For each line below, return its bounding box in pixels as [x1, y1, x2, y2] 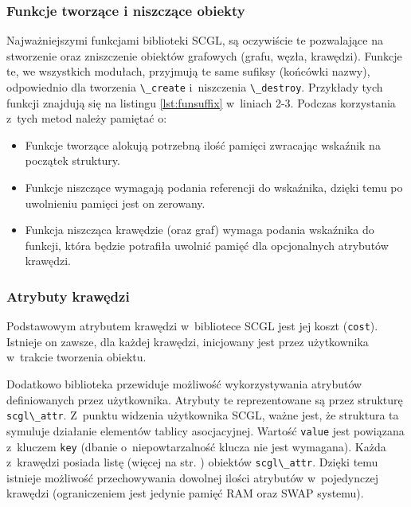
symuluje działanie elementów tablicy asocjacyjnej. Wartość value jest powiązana [6, 422, 405, 439]
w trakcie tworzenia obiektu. [6, 349, 147, 365]
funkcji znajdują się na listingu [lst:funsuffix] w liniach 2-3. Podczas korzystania [6, 94, 396, 111]
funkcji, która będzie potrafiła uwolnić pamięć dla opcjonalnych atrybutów [25, 236, 389, 253]
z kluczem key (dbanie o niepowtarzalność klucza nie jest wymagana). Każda [6, 438, 386, 454]
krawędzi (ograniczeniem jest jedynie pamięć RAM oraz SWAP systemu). [6, 485, 364, 501]
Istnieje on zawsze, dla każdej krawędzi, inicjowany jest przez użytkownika [6, 333, 369, 349]
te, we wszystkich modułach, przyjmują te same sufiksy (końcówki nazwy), [6, 63, 370, 80]
